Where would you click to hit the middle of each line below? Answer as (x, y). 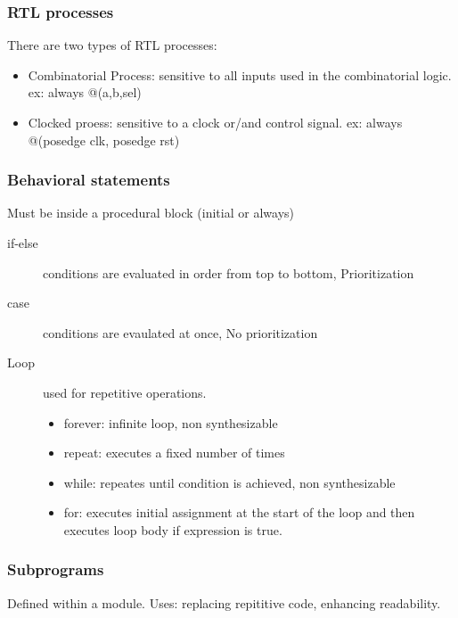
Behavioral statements (89, 180)
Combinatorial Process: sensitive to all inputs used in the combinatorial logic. (240, 74)
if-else (23, 243)
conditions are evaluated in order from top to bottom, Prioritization (229, 272)
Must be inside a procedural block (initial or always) (151, 213)
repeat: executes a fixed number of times (174, 453)
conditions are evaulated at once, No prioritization (180, 332)
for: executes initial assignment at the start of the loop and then (239, 512)
